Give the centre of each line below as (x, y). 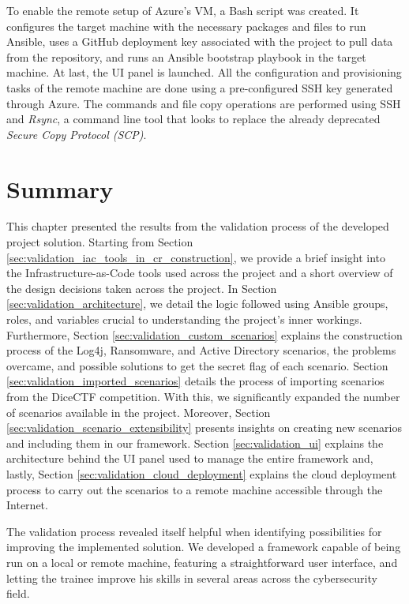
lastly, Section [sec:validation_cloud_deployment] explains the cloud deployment (202, 473)
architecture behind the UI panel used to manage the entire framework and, (190, 458)
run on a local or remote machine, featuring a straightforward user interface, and (202, 562)
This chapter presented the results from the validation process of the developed (198, 226)
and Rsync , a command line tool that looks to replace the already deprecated (193, 119)
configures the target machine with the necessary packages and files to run (186, 26)
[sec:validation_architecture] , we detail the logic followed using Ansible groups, (197, 304)
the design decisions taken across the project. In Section (142, 288)
